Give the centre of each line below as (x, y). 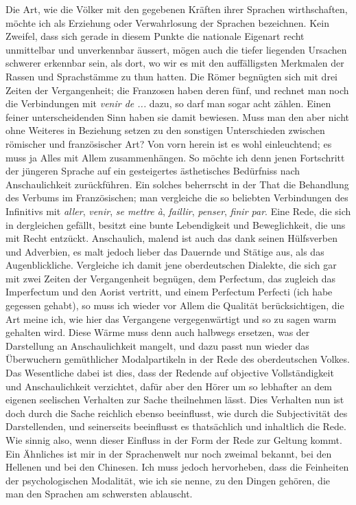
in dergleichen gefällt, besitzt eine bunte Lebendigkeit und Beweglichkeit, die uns (176, 224)
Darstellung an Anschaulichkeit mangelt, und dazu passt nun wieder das (157, 345)
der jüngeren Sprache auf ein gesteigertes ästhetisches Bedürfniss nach (153, 171)
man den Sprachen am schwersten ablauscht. (99, 494)
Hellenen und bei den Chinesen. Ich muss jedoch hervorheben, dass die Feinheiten (177, 467)
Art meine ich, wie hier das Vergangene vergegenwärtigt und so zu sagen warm (171, 318)
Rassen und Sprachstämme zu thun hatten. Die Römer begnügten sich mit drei (171, 76)
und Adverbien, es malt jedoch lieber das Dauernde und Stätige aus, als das (165, 251)
